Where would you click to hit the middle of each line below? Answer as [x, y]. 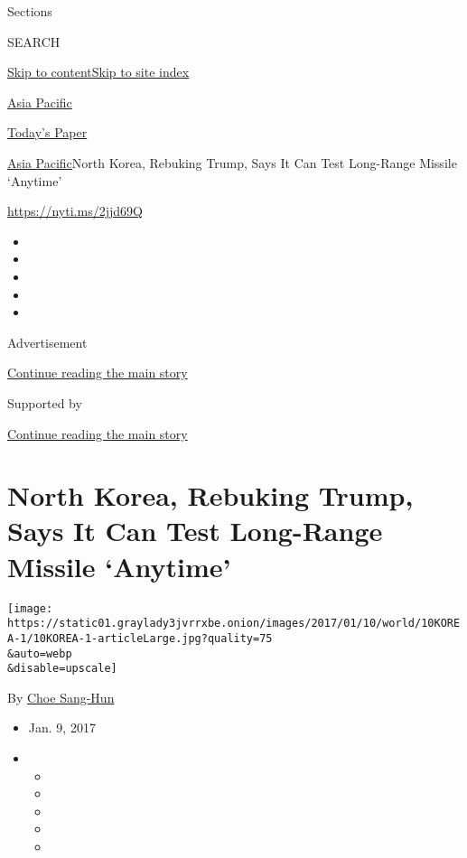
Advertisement [47, 342]
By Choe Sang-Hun [61, 697]
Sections [30, 11]
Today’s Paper [47, 132]
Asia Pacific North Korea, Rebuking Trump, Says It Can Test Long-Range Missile [232, 162]
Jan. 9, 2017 [62, 727]
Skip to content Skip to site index [98, 72]
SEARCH [34, 41]
